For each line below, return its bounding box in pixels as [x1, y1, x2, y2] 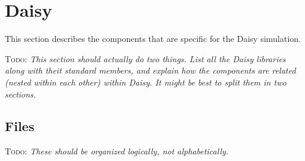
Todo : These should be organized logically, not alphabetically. [5, 145, 229, 157]
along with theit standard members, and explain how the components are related [5, 64, 296, 77]
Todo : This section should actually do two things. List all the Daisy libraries [5, 52, 286, 65]
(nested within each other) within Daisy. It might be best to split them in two [5, 75, 286, 88]
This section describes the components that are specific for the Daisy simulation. [5, 32, 301, 45]
